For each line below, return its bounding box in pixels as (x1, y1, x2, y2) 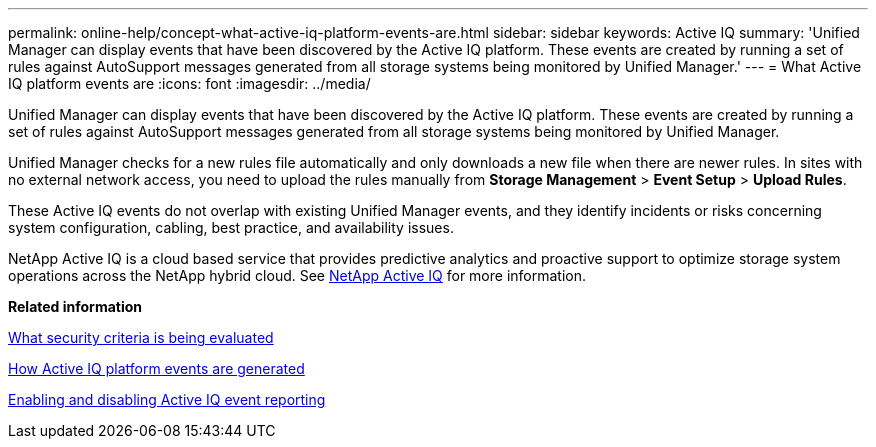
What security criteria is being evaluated (8, 329, 274, 346)
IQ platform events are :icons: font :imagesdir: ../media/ (8, 75, 371, 92)
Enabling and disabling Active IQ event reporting (8, 391, 326, 408)
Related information (8, 298, 143, 315)
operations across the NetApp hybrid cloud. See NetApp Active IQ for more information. (8, 267, 587, 284)
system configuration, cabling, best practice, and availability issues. (8, 219, 454, 236)
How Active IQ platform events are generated (8, 360, 305, 377)
